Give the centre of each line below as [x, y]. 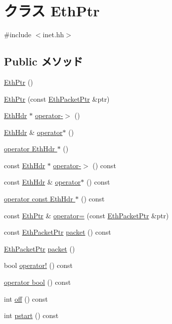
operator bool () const [38, 282]
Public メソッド [43, 61]
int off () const [26, 298]
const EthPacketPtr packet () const [58, 232]
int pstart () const [31, 315]
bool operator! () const [39, 265]
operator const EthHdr [39, 199]
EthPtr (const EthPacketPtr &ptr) [57, 98]
